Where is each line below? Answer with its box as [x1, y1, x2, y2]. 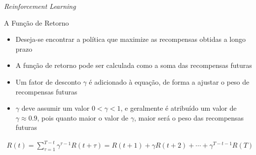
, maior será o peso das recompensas [134, 112, 244, 123]
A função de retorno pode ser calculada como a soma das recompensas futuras [15, 60, 252, 70]
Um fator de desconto [15, 76, 81, 87]
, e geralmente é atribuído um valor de [120, 103, 237, 113]
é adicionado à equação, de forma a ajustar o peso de [89, 76, 250, 87]
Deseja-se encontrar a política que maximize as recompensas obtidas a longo [15, 34, 246, 44]
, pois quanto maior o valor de [37, 112, 129, 123]
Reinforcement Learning [4, 1, 76, 11]
